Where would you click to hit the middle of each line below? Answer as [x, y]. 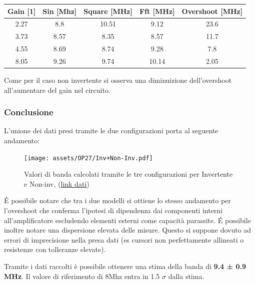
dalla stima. [186, 276]
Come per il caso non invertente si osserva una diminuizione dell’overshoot [118, 80]
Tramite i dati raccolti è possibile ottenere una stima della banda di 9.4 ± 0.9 [125, 266]
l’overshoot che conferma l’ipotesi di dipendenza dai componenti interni [113, 210]
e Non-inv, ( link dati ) [57, 183]
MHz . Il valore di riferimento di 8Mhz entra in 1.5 [82, 276]
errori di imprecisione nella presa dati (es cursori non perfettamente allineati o [124, 239]
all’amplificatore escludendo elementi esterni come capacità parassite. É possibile [127, 220]
